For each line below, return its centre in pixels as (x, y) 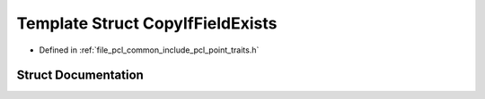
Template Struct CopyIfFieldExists (147, 23)
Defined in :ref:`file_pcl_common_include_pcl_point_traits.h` (149, 50)
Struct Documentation (80, 75)
